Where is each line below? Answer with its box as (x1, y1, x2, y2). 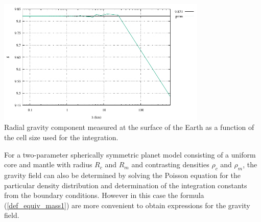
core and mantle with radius (4, 159, 92, 170)
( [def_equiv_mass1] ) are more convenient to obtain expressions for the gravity (4, 199, 250, 210)
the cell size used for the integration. (4, 131, 118, 142)
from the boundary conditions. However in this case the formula (4, 190, 204, 201)
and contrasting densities (131, 159, 209, 170)
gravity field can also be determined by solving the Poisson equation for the (4, 169, 241, 180)
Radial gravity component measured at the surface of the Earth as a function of (4, 122, 254, 132)
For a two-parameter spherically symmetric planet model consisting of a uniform (4, 149, 256, 160)
